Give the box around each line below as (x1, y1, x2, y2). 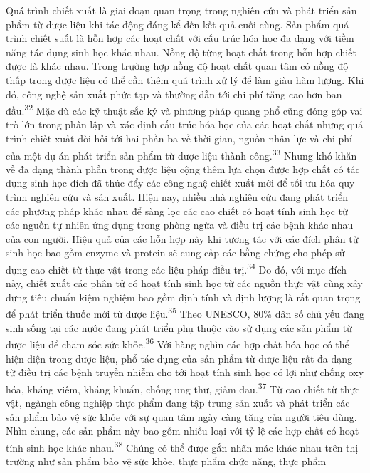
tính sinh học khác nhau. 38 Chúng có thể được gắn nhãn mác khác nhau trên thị (6, 437, 359, 454)
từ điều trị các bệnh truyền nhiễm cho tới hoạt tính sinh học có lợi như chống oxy (6, 365, 364, 380)
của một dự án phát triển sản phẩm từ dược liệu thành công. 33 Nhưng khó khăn (6, 145, 357, 162)
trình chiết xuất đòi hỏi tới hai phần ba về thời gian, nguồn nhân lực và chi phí (6, 131, 353, 145)
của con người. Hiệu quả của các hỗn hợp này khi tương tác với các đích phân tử (6, 231, 359, 246)
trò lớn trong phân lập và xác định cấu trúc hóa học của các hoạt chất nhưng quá (6, 117, 364, 132)
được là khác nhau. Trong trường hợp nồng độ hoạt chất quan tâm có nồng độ (6, 58, 349, 73)
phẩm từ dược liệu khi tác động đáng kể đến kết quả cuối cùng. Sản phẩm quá (6, 16, 349, 31)
